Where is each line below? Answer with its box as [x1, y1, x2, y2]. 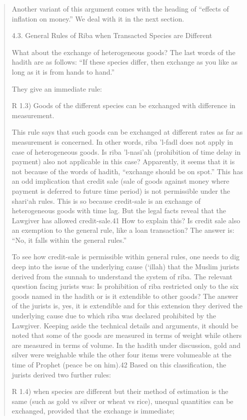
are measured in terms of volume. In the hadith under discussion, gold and [11, 339, 240, 350]
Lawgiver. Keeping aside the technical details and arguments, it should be [11, 320, 238, 330]
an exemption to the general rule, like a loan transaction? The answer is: [11, 225, 234, 235]
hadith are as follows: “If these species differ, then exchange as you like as [11, 57, 238, 67]
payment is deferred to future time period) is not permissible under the [11, 185, 230, 196]
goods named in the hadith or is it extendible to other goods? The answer [11, 290, 238, 301]
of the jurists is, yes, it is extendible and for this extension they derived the [11, 300, 242, 311]
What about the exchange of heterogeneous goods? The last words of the [11, 47, 235, 57]
